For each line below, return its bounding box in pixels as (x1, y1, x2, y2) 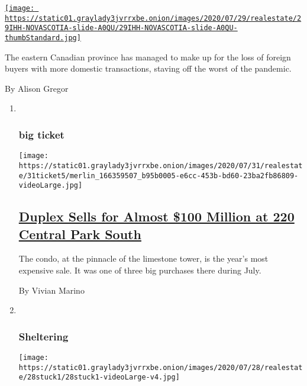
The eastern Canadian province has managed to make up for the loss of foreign (5, 50, 291, 63)
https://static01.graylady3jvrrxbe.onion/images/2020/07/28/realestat (18, 363, 303, 372)
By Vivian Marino (18, 284, 85, 296)
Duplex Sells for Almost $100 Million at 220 (18, 207, 295, 226)
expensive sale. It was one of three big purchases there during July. (18, 264, 261, 276)
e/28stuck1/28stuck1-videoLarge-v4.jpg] (18, 373, 180, 382)
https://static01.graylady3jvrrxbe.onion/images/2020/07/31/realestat (18, 161, 303, 170)
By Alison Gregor (5, 82, 69, 94)
